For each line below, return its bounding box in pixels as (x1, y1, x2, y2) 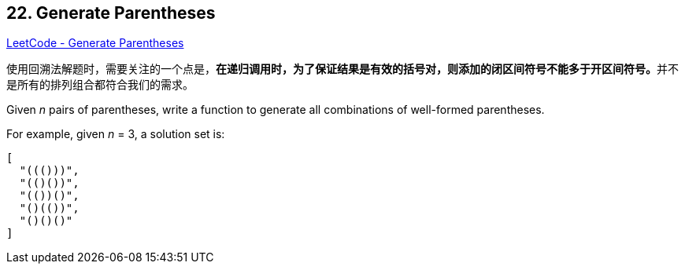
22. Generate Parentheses (6, 3, 216, 23)
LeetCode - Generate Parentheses (6, 36, 184, 50)
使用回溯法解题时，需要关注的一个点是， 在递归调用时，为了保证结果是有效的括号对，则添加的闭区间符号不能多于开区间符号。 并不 (6, 62, 679, 76)
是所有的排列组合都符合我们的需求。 (6, 78, 194, 92)
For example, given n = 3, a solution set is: (6, 127, 225, 141)
